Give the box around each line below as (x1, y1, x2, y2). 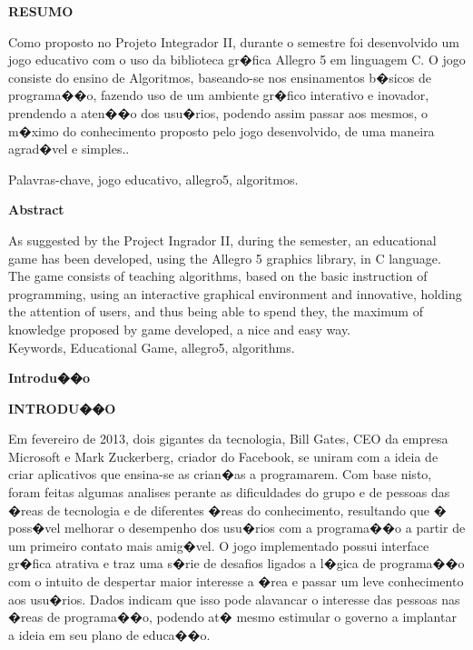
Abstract (8, 200, 64, 219)
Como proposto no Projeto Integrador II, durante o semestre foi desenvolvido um (8, 32, 459, 51)
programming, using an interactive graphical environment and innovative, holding (8, 284, 462, 303)
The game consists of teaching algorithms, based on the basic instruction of (8, 266, 428, 285)
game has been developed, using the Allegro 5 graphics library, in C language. (8, 248, 441, 267)
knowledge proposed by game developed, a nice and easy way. (8, 319, 351, 338)
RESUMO (8, 2, 74, 20)
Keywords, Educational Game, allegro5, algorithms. (8, 337, 295, 356)
